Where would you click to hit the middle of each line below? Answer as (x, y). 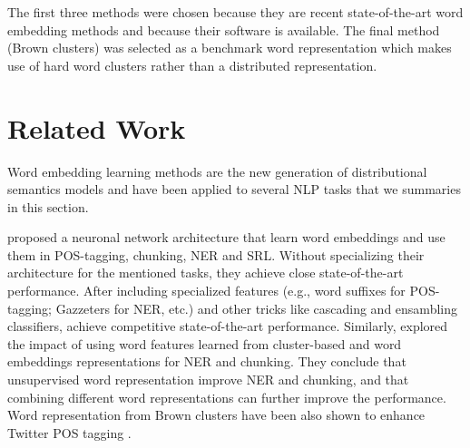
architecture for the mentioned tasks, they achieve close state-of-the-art (206, 273)
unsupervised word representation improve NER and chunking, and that (208, 380)
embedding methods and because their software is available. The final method (224, 29)
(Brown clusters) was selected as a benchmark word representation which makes (230, 48)
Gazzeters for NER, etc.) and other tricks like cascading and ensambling (256, 308)
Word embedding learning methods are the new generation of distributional (217, 171)
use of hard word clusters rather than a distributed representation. (192, 65)
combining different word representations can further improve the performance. (227, 397)
